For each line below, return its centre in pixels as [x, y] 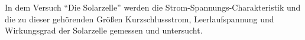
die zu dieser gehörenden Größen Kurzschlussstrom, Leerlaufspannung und [139, 19]
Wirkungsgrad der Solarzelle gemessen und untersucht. [104, 30]
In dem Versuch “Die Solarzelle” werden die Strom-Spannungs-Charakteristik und [153, 7]
